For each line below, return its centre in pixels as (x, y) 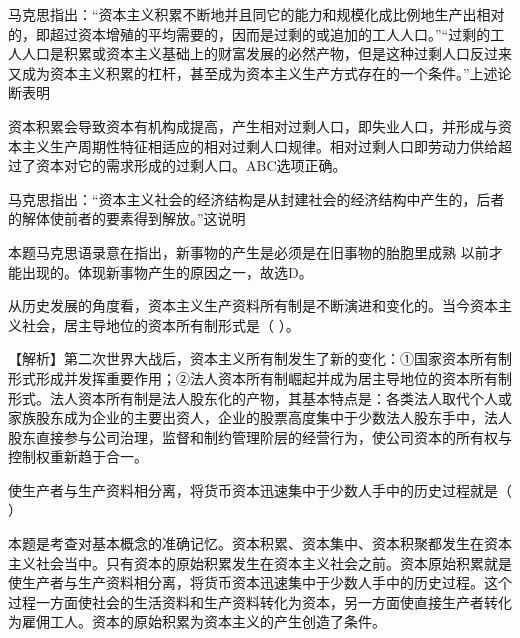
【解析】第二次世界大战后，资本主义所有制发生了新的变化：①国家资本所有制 (260, 358)
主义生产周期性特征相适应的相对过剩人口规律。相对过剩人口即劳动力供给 (259, 145)
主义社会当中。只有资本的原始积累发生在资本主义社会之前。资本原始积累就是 (260, 562)
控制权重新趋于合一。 (78, 456)
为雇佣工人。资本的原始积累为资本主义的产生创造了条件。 (197, 621)
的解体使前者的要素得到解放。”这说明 (127, 218)
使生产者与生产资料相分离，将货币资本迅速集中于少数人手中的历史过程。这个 (260, 582)
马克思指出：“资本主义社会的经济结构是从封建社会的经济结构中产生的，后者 (256, 198)
